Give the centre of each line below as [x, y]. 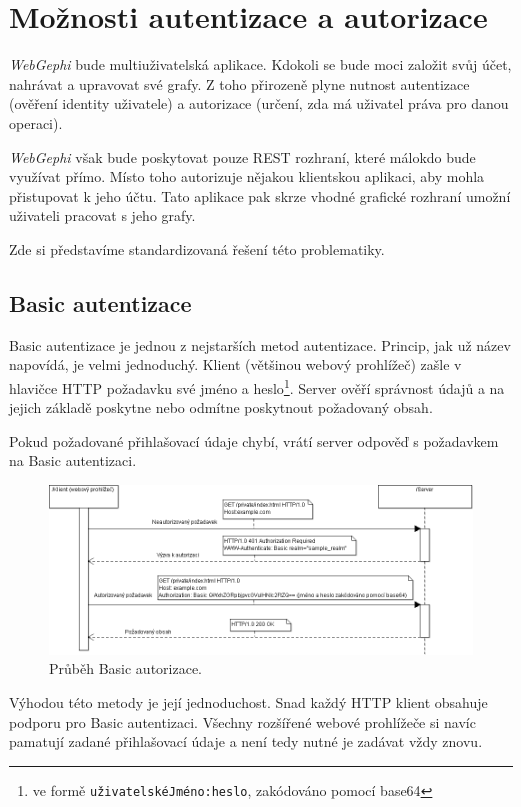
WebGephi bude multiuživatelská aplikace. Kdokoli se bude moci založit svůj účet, [260, 64]
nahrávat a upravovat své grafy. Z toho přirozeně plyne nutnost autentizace [239, 83]
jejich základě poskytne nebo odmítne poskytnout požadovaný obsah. [221, 407]
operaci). [36, 122]
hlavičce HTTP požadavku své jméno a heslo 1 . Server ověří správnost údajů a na [257, 386]
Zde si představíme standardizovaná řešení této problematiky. [197, 248]
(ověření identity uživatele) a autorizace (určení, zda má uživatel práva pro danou [259, 103]
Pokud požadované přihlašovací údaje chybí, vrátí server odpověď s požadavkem [254, 440]
